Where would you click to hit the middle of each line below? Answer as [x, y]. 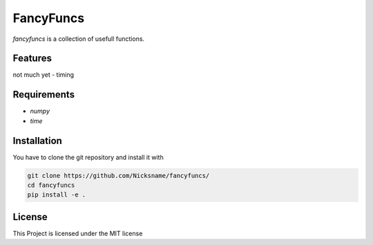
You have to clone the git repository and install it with [88, 157]
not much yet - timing [44, 75]
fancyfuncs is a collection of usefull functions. [79, 39]
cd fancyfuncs [51, 185]
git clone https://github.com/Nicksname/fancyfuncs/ [118, 175]
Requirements [44, 94]
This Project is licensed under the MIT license [78, 233]
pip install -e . [57, 195]
